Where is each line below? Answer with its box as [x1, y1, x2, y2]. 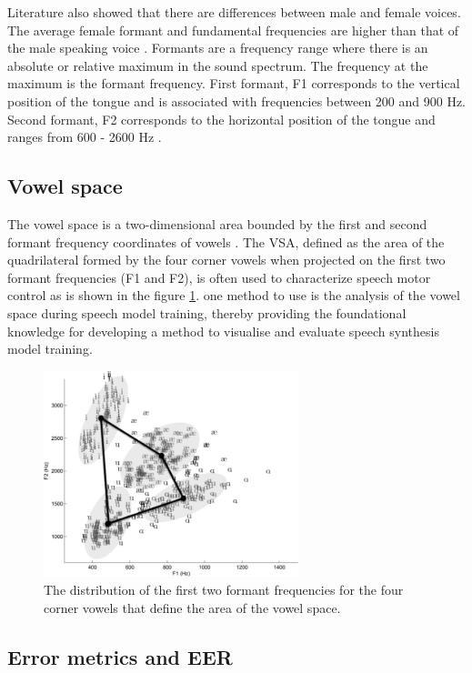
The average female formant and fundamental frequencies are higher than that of [7, 20, 459, 39]
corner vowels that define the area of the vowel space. [44, 598, 341, 617]
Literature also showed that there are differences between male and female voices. [7, 3, 461, 21]
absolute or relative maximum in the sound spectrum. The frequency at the [7, 55, 428, 75]
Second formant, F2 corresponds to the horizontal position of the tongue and [7, 109, 436, 128]
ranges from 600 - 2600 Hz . [7, 127, 162, 146]
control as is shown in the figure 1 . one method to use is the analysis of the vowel [7, 286, 460, 305]
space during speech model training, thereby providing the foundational [7, 303, 407, 322]
